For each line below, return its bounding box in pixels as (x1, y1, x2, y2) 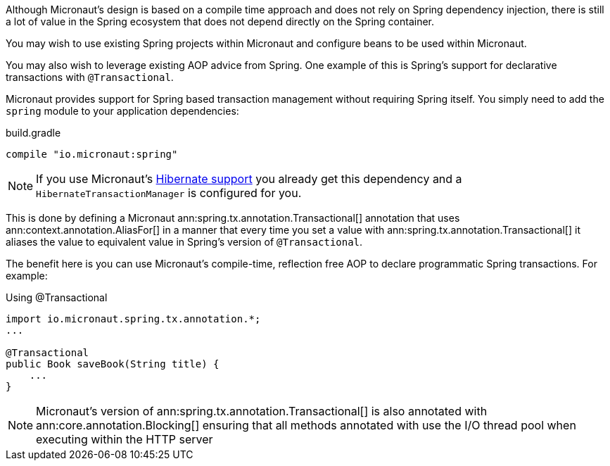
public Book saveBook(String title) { (6, 358, 220, 370)
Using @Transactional (6, 291, 108, 303)
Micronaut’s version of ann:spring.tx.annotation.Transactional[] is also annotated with (36, 404, 488, 418)
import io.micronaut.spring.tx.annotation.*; (6, 313, 261, 325)
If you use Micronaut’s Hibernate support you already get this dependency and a (36, 172, 462, 186)
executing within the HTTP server (36, 432, 213, 446)
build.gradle (6, 127, 61, 139)
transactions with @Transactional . (6, 71, 174, 83)
